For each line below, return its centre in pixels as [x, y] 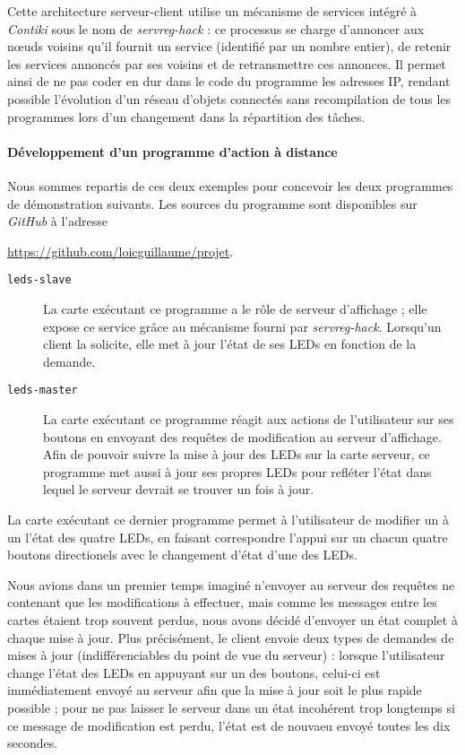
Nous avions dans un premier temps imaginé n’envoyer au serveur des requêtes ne [231, 584]
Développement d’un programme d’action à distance [172, 151]
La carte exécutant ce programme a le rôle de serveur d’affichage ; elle [235, 308]
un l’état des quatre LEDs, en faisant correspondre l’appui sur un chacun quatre [228, 537]
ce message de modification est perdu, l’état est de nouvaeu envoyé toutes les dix [229, 725]
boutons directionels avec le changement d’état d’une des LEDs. [182, 555]
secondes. [33, 743]
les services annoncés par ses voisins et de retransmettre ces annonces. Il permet [227, 63]
